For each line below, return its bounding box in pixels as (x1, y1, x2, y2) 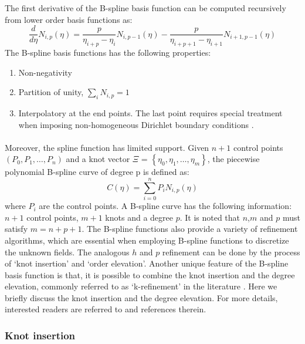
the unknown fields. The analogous (5, 245, 130, 258)
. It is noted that (179, 211, 240, 223)
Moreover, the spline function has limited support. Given (5, 141, 209, 153)
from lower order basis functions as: (5, 13, 133, 25)
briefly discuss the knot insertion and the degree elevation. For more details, (5, 291, 278, 303)
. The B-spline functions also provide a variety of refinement (82, 222, 298, 235)
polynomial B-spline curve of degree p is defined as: (5, 166, 189, 178)
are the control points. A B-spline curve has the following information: (39, 200, 292, 212)
